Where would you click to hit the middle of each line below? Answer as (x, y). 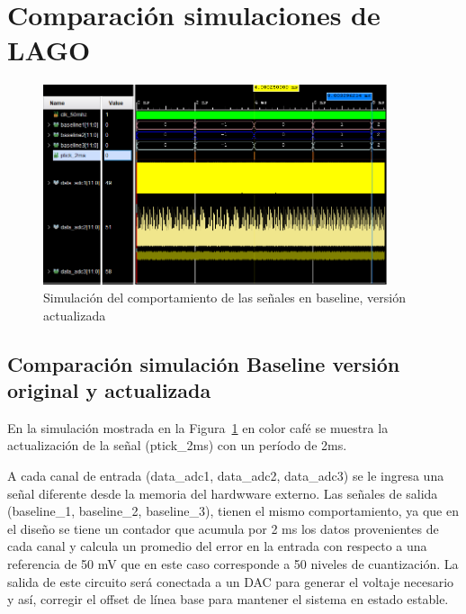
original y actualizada (109, 389)
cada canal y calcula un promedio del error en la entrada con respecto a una (217, 546)
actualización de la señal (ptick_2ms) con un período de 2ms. (177, 445)
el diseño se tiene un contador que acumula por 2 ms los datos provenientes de (223, 528)
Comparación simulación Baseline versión (204, 363)
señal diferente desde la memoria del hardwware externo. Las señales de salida (223, 493)
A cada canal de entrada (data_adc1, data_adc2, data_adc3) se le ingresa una (226, 475)
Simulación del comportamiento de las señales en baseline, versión (224, 297)
